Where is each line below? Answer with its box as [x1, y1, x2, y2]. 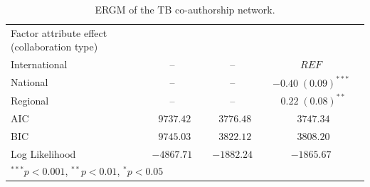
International [11, 57, 68, 72]
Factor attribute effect [11, 25, 107, 40]
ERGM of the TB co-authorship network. [95, 2, 275, 16]
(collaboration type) [11, 39, 98, 54]
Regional [11, 92, 49, 107]
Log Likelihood [11, 146, 76, 161]
